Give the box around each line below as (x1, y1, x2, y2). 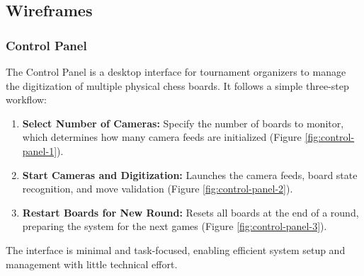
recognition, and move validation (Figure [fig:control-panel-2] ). (22, 181, 293, 196)
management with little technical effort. (6, 256, 178, 271)
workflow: (6, 92, 47, 107)
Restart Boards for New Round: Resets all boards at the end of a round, (22, 205, 359, 219)
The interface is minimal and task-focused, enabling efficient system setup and (6, 242, 346, 257)
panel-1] (22, 143, 57, 158)
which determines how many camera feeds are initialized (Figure (22, 130, 302, 144)
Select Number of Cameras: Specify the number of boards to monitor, (22, 115, 344, 130)
